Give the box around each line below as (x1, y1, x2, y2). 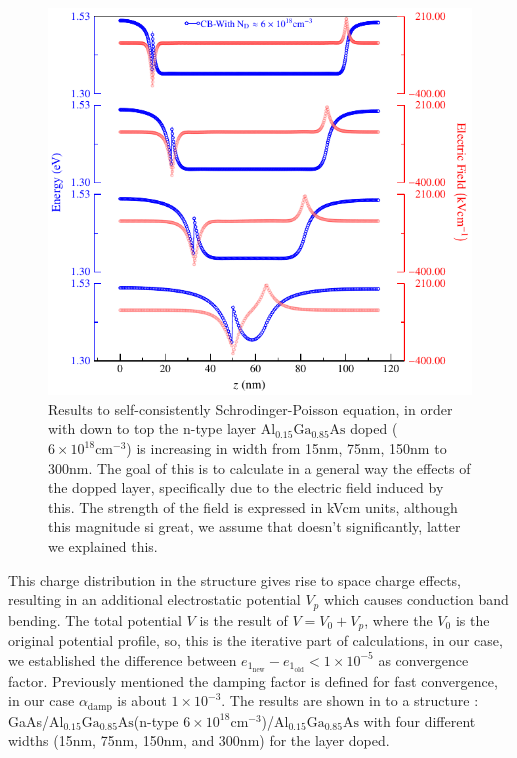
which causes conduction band (323, 589, 509, 610)
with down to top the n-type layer (48, 418, 257, 439)
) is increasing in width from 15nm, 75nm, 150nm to (126, 438, 447, 459)
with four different (363, 710, 476, 731)
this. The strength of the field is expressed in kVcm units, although (48, 496, 458, 517)
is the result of (199, 609, 288, 630)
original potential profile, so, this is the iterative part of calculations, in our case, (8, 630, 503, 651)
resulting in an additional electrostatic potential (8, 589, 301, 610)
